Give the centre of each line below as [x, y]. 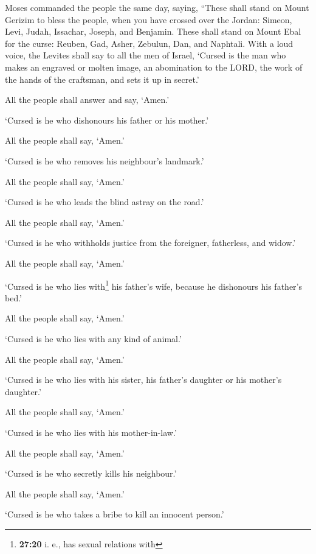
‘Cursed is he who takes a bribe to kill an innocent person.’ [115, 514]
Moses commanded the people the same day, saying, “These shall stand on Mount [157, 7]
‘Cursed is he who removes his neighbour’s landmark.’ [105, 160]
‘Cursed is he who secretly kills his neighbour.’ [91, 473]
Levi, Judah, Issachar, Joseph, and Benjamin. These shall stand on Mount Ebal [153, 31]
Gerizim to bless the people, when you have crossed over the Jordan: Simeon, [149, 19]
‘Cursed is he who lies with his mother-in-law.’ [91, 432]
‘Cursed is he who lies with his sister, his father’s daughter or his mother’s [143, 380]
